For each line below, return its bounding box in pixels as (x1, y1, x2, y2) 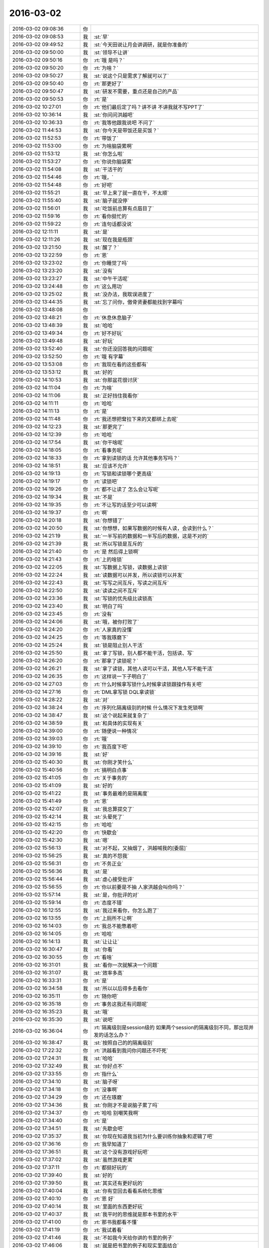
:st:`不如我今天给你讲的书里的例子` (93, 1234, 174, 1241)
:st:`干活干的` (93, 166, 125, 173)
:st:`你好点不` (93, 1062, 125, 1069)
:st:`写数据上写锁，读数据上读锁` (93, 564, 169, 571)
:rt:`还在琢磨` (93, 1094, 124, 1101)
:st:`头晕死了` (93, 813, 125, 820)
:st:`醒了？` (93, 244, 120, 251)
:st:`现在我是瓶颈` (93, 236, 134, 243)
